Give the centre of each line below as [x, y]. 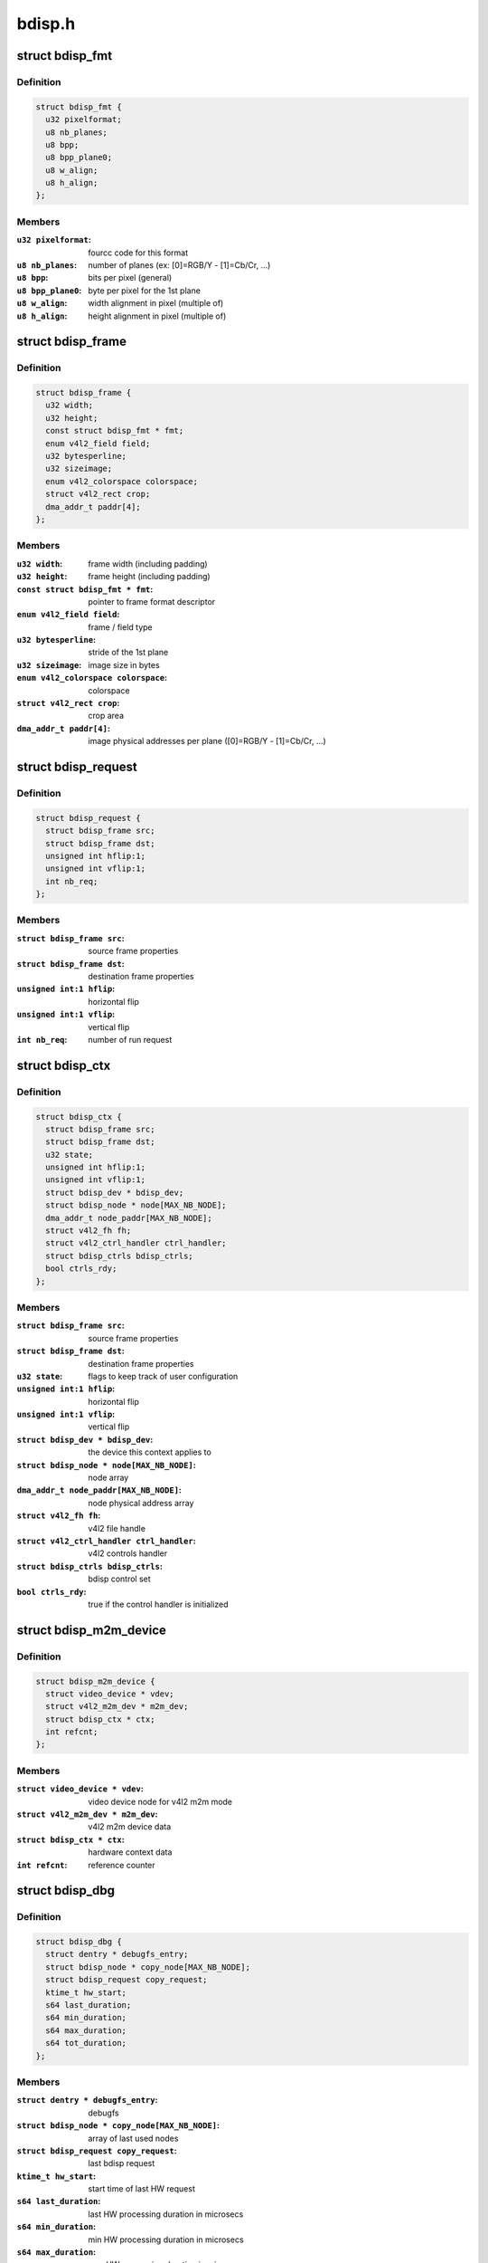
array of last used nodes [133, 2138]
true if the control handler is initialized [159, 1604]
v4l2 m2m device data [130, 1827]
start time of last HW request [142, 2189]
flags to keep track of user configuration [163, 1376]
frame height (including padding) [150, 577]
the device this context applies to [150, 1452]
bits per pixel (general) [130, 278]
